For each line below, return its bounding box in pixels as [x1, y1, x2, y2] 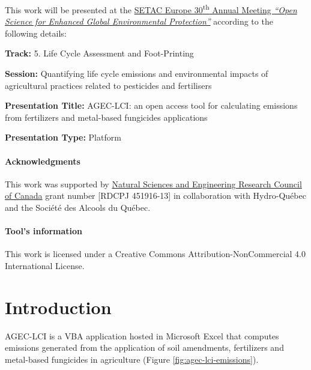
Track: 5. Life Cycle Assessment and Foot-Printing [5, 47, 194, 59]
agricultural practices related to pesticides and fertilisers [5, 79, 212, 91]
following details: [5, 26, 67, 39]
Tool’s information [5, 225, 83, 237]
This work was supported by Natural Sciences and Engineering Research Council [5, 177, 302, 190]
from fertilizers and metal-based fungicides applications [5, 111, 208, 123]
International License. [5, 259, 85, 271]
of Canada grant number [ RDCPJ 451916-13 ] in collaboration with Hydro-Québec [5, 189, 306, 202]
